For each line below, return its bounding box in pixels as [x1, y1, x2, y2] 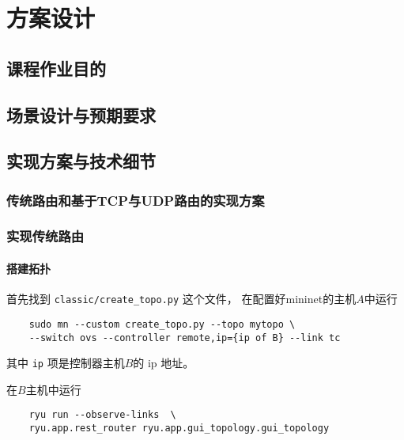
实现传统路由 [6, 226, 85, 246]
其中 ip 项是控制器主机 [6, 355, 125, 371]
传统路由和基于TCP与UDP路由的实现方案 [6, 190, 265, 210]
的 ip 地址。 [133, 355, 194, 371]
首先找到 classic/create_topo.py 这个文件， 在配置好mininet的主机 [6, 290, 357, 307]
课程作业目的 [6, 55, 106, 80]
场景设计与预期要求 [6, 102, 156, 127]
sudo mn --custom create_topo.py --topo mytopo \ [28, 318, 296, 330]
